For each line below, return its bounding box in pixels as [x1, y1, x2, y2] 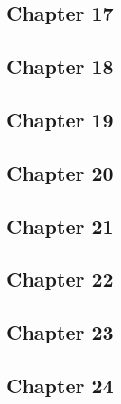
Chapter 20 [6, 158, 114, 186]
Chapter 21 [6, 211, 114, 240]
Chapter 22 [6, 265, 114, 293]
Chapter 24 [6, 371, 114, 399]
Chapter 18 [6, 52, 114, 80]
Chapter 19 [6, 105, 114, 133]
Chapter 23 [6, 318, 114, 346]
